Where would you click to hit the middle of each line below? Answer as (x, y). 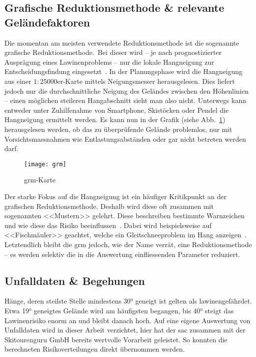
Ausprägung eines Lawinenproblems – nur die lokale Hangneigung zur (109, 62)
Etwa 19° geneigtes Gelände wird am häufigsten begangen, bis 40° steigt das (119, 310)
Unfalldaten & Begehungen (75, 280)
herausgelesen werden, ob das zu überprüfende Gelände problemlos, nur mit (118, 129)
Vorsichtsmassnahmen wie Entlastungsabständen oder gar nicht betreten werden (125, 139)
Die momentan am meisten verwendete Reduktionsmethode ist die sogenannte (122, 42)
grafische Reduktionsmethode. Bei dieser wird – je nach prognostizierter (113, 52)
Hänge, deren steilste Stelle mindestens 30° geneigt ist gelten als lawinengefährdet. (128, 301)
